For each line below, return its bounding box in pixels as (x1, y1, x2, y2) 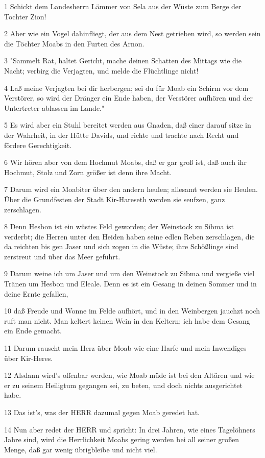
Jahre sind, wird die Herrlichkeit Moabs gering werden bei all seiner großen (4, 434, 239, 445)
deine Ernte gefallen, (4, 288, 68, 299)
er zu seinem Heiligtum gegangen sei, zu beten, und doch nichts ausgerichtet (4, 379, 243, 390)
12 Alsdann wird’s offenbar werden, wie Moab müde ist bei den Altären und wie (4, 370, 255, 380)
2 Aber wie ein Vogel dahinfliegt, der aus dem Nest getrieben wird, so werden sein (4, 28, 261, 39)
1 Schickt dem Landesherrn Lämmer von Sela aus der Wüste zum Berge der (4, 1, 242, 11)
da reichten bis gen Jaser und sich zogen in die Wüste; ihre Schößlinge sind (4, 241, 238, 252)
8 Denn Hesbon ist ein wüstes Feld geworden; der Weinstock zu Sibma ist (4, 221, 234, 232)
